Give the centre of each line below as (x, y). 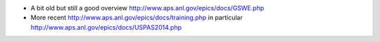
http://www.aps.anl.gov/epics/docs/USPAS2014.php (106, 27)
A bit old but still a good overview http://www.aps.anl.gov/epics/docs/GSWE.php (147, 8)
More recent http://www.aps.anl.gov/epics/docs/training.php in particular (137, 18)
